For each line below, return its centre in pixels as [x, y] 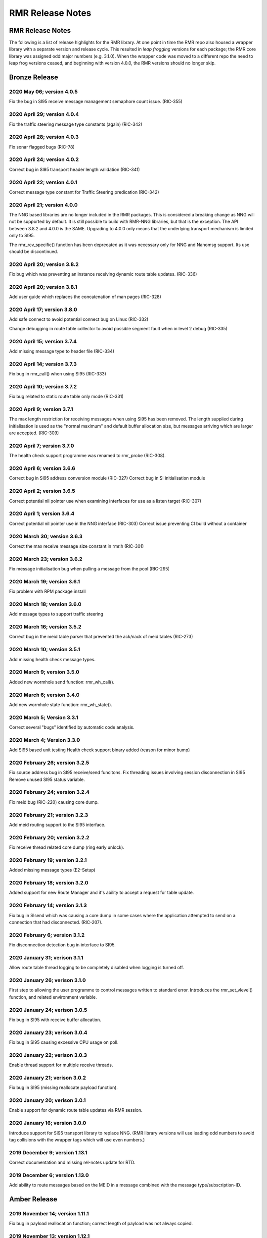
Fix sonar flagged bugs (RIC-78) [42, 147]
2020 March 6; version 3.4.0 [44, 695]
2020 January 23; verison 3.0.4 [48, 1032]
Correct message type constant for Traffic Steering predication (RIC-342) [84, 192]
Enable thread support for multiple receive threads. [61, 1065]
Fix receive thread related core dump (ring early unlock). [67, 847]
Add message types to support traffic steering [56, 614]
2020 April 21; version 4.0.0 [44, 205]
